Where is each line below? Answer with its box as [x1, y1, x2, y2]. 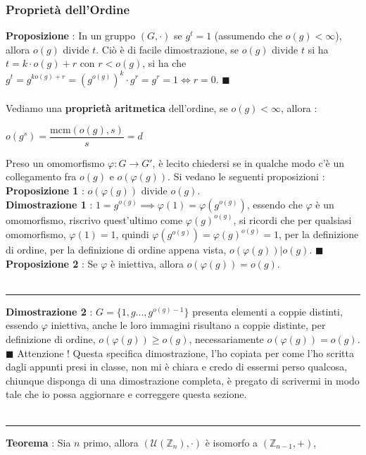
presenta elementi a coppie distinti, [192, 304, 343, 318]
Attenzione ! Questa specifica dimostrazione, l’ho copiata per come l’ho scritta [17, 345, 355, 360]
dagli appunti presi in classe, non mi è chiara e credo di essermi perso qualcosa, [6, 359, 348, 374]
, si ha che [142, 56, 187, 70]
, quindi [115, 227, 149, 241]
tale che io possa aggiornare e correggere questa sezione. [6, 387, 247, 401]
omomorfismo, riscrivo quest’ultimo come [6, 212, 183, 227]
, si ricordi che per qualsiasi [233, 212, 352, 227]
